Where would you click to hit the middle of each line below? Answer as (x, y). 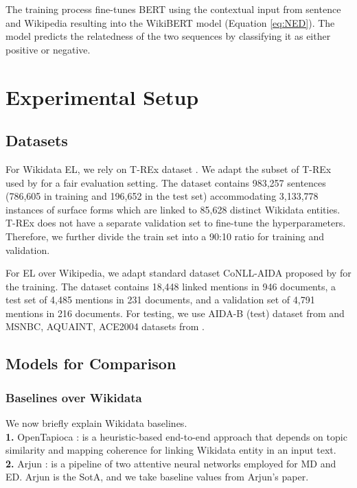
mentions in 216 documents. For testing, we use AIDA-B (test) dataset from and (175, 313)
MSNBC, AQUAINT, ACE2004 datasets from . (105, 326)
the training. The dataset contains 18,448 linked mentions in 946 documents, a (171, 286)
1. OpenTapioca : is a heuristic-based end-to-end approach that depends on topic (176, 436)
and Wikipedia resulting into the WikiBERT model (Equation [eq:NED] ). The (170, 22)
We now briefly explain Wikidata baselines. (96, 423)
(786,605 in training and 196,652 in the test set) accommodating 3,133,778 (162, 196)
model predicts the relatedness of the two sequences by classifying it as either (168, 36)
